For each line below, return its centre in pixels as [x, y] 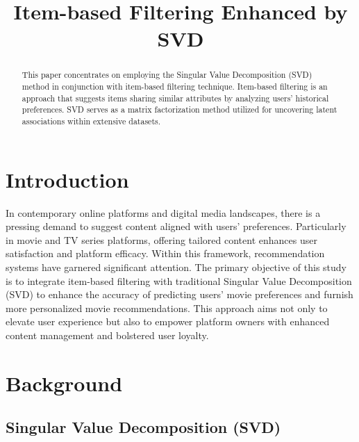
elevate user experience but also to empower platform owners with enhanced [168, 321]
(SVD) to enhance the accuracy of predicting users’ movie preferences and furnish [179, 294]
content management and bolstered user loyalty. [107, 335]
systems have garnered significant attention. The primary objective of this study [176, 267]
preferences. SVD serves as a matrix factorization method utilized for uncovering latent [179, 109]
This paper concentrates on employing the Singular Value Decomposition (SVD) [167, 75]
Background [64, 383]
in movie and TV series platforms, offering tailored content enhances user [161, 239]
